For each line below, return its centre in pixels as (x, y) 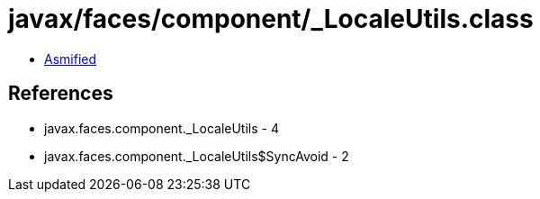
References (61, 94)
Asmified (71, 59)
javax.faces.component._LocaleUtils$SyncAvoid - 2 (197, 156)
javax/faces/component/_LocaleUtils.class (271, 19)
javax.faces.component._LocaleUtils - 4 (162, 128)
